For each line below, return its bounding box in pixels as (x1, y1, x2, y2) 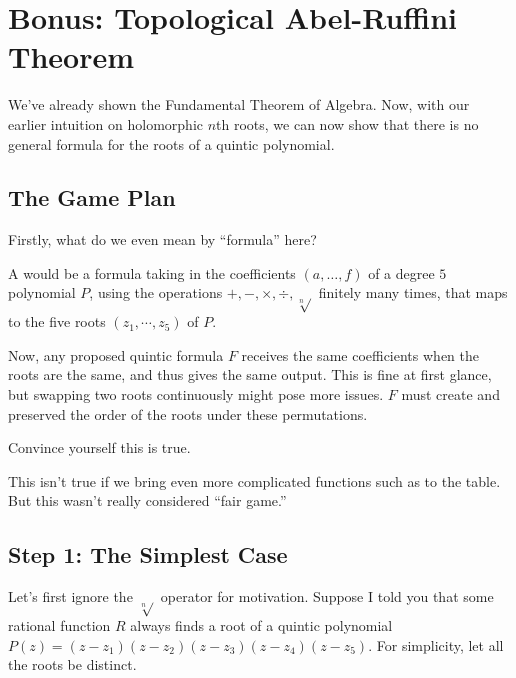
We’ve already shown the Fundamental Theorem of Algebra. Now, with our (8, 94, 470, 115)
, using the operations (89, 282, 223, 303)
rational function (8, 614, 111, 635)
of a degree (368, 262, 435, 283)
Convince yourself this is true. (8, 437, 191, 458)
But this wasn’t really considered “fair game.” (8, 490, 287, 511)
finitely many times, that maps (318, 282, 508, 303)
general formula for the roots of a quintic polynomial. (8, 133, 335, 154)
